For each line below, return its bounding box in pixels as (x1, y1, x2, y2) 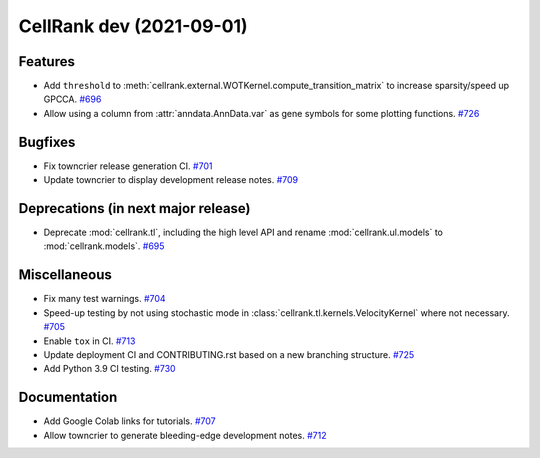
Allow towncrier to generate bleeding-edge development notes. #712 (43, 429, 327, 441)
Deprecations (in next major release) (18, 200, 251, 217)
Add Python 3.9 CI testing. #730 (43, 363, 176, 375)
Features (18, 53, 75, 70)
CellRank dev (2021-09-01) (18, 15, 249, 37)
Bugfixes (18, 133, 76, 150)
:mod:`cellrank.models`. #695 (43, 240, 165, 252)
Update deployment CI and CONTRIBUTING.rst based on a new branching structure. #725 (43, 348, 415, 360)
